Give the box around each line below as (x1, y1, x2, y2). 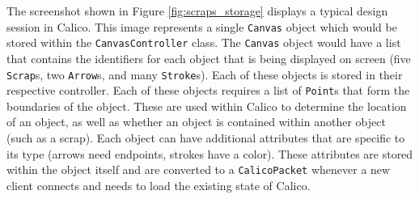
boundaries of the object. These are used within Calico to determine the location (6, 97, 407, 114)
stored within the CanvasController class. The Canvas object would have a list (6, 34, 401, 51)
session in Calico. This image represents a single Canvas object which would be (6, 18, 397, 35)
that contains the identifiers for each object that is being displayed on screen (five (6, 49, 411, 66)
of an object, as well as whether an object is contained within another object (6, 113, 386, 130)
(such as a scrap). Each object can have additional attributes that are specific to (6, 129, 405, 146)
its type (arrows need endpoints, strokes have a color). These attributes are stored (6, 145, 413, 162)
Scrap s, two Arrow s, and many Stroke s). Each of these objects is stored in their (6, 66, 403, 83)
